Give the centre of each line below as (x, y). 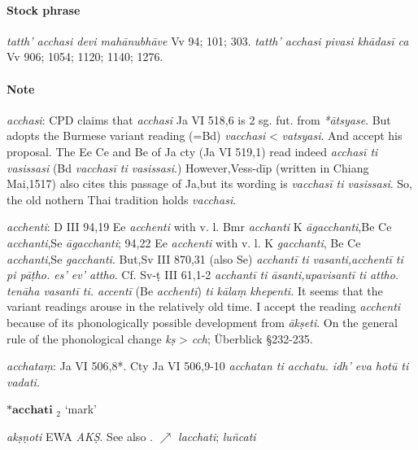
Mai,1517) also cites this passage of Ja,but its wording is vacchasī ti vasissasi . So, (209, 183)
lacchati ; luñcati (217, 436)
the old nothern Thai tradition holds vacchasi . (122, 199)
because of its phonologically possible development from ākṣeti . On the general (202, 322)
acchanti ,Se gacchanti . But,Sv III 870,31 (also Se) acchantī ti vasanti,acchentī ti (205, 258)
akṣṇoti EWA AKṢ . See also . (80, 436)
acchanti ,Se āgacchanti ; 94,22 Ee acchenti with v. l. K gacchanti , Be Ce (184, 242)
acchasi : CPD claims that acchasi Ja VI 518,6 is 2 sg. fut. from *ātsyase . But (199, 119)
